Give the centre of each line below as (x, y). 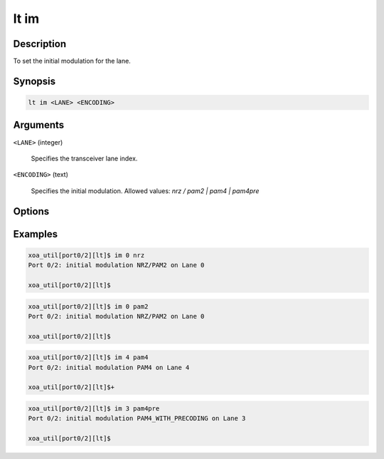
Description (40, 44)
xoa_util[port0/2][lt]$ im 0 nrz (86, 255)
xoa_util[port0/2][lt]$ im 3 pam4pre (94, 409)
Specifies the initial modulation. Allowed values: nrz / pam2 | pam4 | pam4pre (145, 191)
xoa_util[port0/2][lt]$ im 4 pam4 (88, 357)
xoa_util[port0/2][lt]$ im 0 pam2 (88, 306)
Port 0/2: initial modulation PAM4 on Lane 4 (109, 367)
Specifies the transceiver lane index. (84, 158)
